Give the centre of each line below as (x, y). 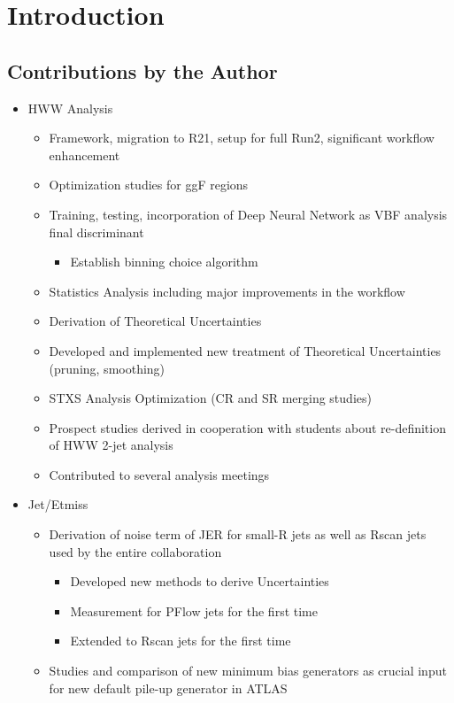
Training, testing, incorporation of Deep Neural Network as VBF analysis (248, 214)
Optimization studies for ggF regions (149, 185)
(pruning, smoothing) (107, 368)
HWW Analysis (70, 108)
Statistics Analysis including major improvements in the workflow (227, 291)
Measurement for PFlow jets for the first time (194, 610)
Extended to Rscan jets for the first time (181, 641)
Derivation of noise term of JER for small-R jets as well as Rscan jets (238, 534)
